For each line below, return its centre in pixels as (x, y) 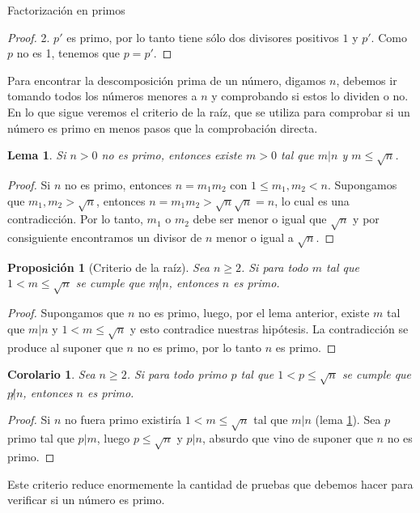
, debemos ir (367, 80)
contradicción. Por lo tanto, (75, 219)
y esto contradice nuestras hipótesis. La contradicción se (269, 328)
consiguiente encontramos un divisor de (105, 237)
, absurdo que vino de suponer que (287, 438)
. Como (389, 37)
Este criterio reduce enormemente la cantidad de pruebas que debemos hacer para (210, 483)
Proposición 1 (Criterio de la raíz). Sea (108, 267)
